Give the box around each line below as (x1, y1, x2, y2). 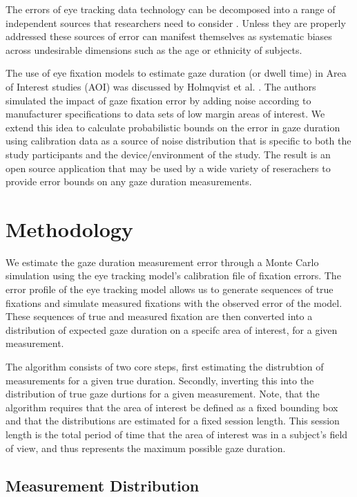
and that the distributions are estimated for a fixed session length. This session (6, 413, 340, 428)
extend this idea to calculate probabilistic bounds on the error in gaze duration (6, 120, 340, 134)
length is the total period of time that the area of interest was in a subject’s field (6, 426, 348, 441)
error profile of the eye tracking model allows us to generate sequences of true (6, 282, 334, 297)
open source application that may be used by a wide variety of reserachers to (6, 160, 331, 175)
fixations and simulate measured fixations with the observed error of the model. (6, 295, 342, 310)
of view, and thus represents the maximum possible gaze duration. (6, 440, 286, 455)
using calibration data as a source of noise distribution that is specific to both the (6, 133, 351, 148)
